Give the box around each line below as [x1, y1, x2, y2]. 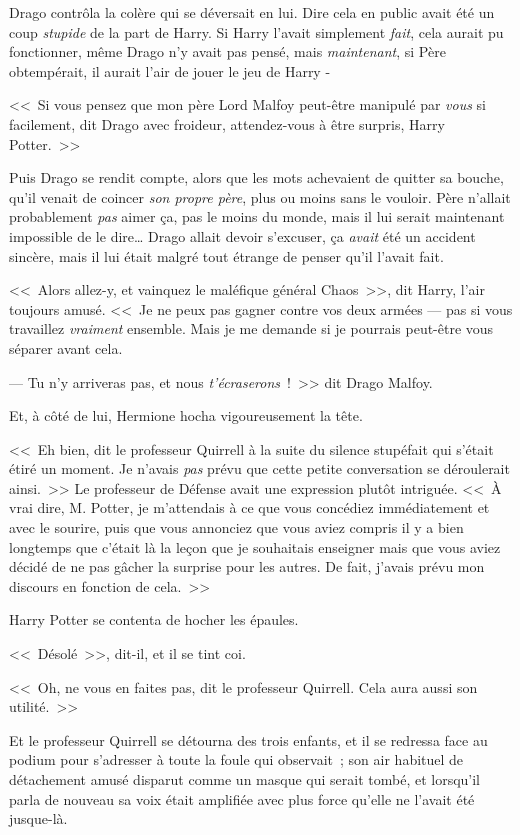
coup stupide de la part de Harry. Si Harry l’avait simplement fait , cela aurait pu [9, 21, 504, 42]
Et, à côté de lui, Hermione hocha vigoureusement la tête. [9, 405, 363, 426]
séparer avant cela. [9, 337, 123, 358]
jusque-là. [9, 808, 68, 829]
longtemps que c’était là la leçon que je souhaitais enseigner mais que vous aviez [9, 536, 501, 557]
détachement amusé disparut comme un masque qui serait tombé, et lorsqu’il [9, 769, 481, 789]
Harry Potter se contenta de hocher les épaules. [9, 609, 299, 630]
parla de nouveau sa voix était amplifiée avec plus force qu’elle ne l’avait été [9, 788, 475, 809]
